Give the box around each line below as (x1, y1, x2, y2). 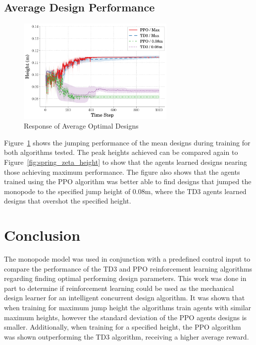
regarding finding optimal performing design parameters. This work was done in (4, 273, 247, 283)
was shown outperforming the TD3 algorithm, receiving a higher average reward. (4, 331, 249, 342)
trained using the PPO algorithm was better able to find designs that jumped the (4, 176, 252, 187)
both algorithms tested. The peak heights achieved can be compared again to (4, 147, 238, 157)
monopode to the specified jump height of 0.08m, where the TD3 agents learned (4, 186, 247, 196)
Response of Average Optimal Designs (24, 121, 139, 131)
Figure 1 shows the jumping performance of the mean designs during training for (4, 137, 251, 147)
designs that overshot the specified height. (4, 196, 131, 206)
